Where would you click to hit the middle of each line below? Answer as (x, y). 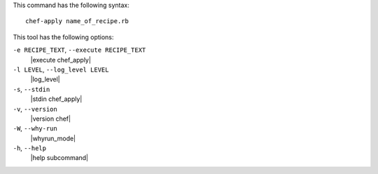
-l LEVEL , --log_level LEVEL (61, 69)
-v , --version (35, 109)
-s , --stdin (31, 89)
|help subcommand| (59, 158)
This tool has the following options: (63, 37)
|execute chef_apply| (61, 60)
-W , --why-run (35, 128)
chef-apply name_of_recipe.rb (77, 21)
